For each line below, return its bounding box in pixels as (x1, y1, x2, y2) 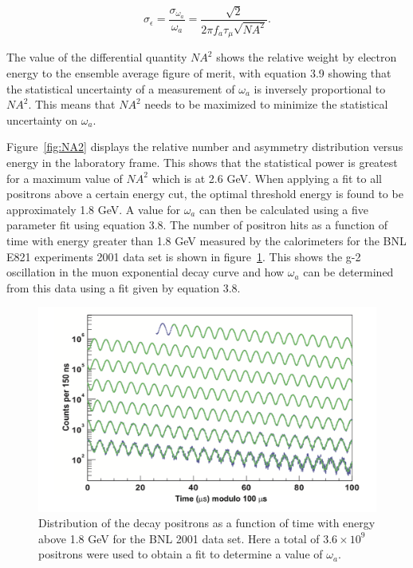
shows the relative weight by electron (216, 49, 397, 66)
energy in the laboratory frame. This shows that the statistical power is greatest (6, 153, 398, 170)
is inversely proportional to (254, 80, 386, 97)
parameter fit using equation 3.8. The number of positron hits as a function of (6, 216, 388, 233)
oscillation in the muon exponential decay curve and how (6, 264, 285, 280)
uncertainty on (6, 111, 78, 128)
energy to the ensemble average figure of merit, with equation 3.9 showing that (6, 65, 391, 81)
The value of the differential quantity (6, 49, 187, 66)
